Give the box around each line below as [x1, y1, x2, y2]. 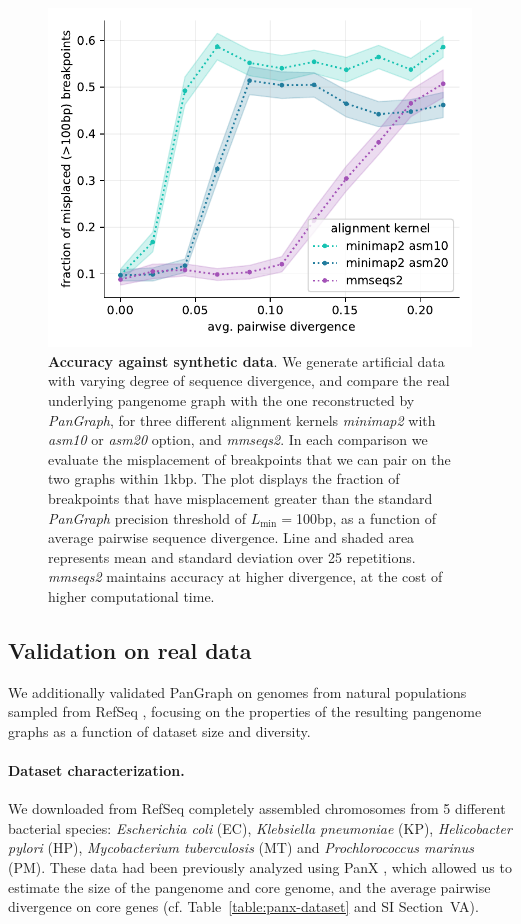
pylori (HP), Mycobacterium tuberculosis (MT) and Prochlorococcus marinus [8, 837, 474, 858]
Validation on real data [8, 634, 252, 665]
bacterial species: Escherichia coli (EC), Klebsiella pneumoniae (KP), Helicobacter [8, 817, 512, 838]
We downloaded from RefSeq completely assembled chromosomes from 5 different [8, 798, 506, 819]
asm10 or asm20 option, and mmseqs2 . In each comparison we [48, 429, 428, 450]
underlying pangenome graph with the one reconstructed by [48, 389, 415, 410]
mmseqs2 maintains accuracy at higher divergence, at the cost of [48, 566, 443, 587]
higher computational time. [48, 585, 215, 606]
